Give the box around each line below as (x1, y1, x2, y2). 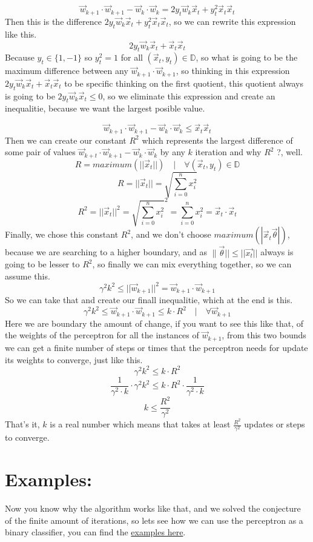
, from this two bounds (222, 329, 306, 341)
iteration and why (195, 146, 262, 158)
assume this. (5, 269, 50, 282)
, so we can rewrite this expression (168, 15, 296, 28)
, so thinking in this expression (176, 64, 290, 77)
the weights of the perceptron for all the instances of (5, 329, 199, 341)
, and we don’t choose (131, 228, 211, 241)
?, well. (277, 146, 303, 158)
